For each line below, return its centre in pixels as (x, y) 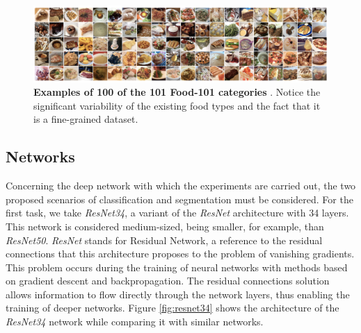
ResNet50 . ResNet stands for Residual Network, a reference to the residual (164, 240)
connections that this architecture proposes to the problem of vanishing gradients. (180, 254)
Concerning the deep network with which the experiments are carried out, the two (181, 186)
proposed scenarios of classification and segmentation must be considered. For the (179, 199)
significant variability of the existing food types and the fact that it (177, 105)
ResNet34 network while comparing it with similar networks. (135, 322)
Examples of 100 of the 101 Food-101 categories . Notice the (177, 92)
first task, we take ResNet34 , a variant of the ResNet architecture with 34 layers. (177, 213)
